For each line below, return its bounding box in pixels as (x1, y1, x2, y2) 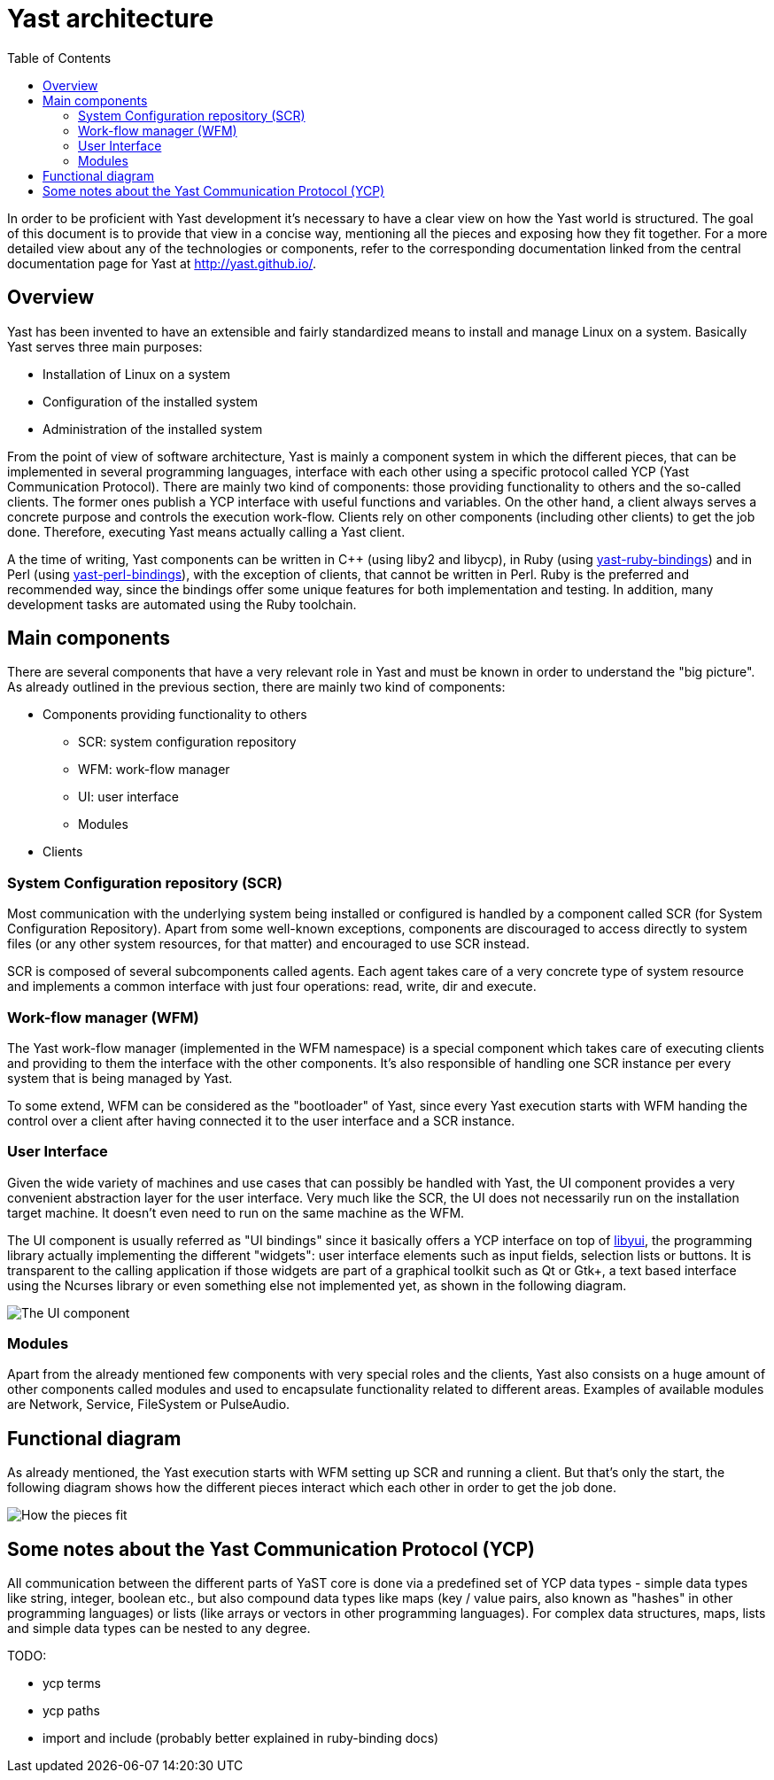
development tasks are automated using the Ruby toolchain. (7, 596, 357, 612)
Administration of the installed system (43, 421, 263, 437)
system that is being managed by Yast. (7, 1070, 233, 1086)
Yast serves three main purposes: (7, 338, 203, 354)
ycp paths (43, 1703, 100, 1719)
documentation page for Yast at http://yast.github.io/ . (7, 255, 317, 271)
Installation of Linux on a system (43, 366, 231, 382)
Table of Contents (7, 50, 112, 66)
